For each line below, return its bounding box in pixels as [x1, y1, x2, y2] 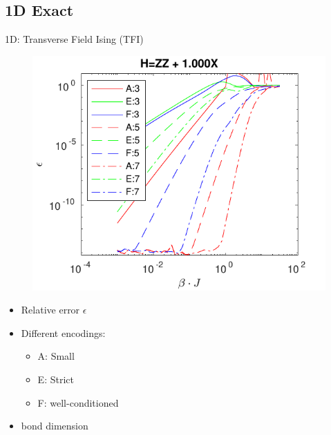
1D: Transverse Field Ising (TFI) [5, 32, 144, 46]
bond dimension [21, 418, 88, 433]
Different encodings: [21, 325, 106, 340]
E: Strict [37, 372, 74, 387]
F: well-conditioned [37, 395, 119, 409]
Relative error [21, 302, 80, 317]
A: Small [37, 349, 75, 363]
